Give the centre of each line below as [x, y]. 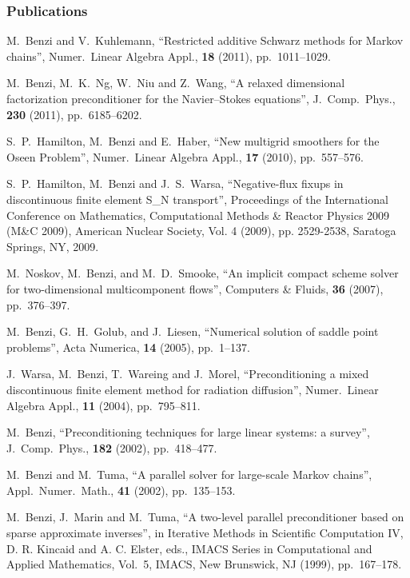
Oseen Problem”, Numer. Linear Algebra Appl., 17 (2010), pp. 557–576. [185, 156]
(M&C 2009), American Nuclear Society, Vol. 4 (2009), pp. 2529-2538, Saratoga [201, 231]
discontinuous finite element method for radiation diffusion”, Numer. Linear [193, 389]
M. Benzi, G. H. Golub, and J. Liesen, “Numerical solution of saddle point [193, 331]
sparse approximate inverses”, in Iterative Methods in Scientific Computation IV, [205, 533]
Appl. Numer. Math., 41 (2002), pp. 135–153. [121, 490]
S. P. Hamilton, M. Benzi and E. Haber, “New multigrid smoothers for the [193, 141]
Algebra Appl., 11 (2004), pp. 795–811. [103, 405]
